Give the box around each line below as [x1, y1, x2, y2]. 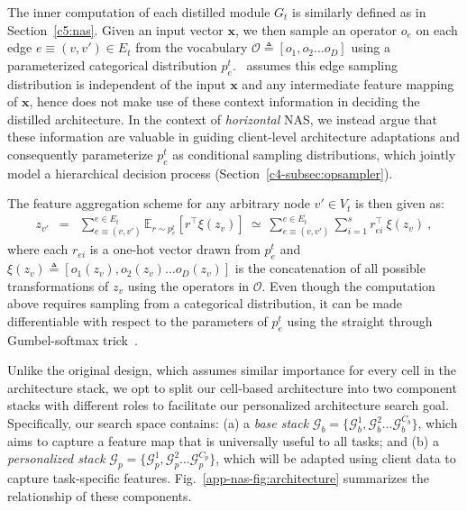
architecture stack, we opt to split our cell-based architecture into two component [7, 378, 457, 397]
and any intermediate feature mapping [242, 74, 454, 93]
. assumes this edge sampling [232, 55, 398, 74]
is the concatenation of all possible [234, 259, 426, 278]
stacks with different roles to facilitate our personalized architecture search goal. [7, 396, 449, 415]
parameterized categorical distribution [7, 55, 217, 74]
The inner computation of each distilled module [7, 3, 270, 21]
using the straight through [287, 311, 433, 330]
